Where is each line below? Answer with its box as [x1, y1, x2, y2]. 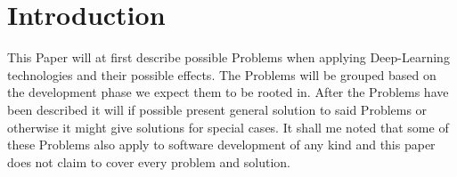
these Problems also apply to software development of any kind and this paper [7, 135, 436, 154]
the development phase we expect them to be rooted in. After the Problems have [7, 83, 449, 101]
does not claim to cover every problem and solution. [7, 152, 290, 171]
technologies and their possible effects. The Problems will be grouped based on [7, 65, 437, 84]
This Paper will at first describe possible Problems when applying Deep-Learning [7, 48, 450, 67]
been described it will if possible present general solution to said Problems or [7, 100, 428, 118]
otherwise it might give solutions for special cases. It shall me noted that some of [7, 117, 449, 136]
